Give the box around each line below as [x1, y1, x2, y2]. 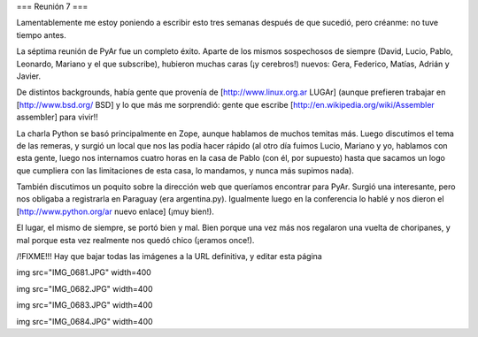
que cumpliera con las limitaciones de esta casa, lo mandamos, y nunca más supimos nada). [16, 165, 354, 176]
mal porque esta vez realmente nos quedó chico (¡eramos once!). [16, 234, 255, 245]
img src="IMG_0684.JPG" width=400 [16, 316, 154, 326]
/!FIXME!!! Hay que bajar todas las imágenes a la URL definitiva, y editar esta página [16, 251, 322, 262]
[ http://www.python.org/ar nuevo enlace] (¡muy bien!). [16, 206, 214, 217]
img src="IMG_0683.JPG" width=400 [16, 300, 153, 310]
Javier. [16, 71, 42, 81]
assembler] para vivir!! [16, 111, 98, 123]
